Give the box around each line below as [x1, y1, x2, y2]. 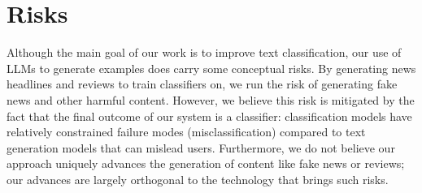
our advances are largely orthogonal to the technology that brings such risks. [7, 170, 389, 187]
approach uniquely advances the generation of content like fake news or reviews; [7, 155, 405, 172]
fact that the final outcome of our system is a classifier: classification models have [7, 107, 412, 124]
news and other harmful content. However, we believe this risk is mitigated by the [7, 91, 415, 108]
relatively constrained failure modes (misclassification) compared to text [7, 123, 366, 140]
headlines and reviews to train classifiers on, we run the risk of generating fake [7, 75, 398, 92]
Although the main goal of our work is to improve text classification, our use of [7, 44, 402, 61]
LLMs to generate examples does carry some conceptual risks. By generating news [7, 59, 416, 76]
